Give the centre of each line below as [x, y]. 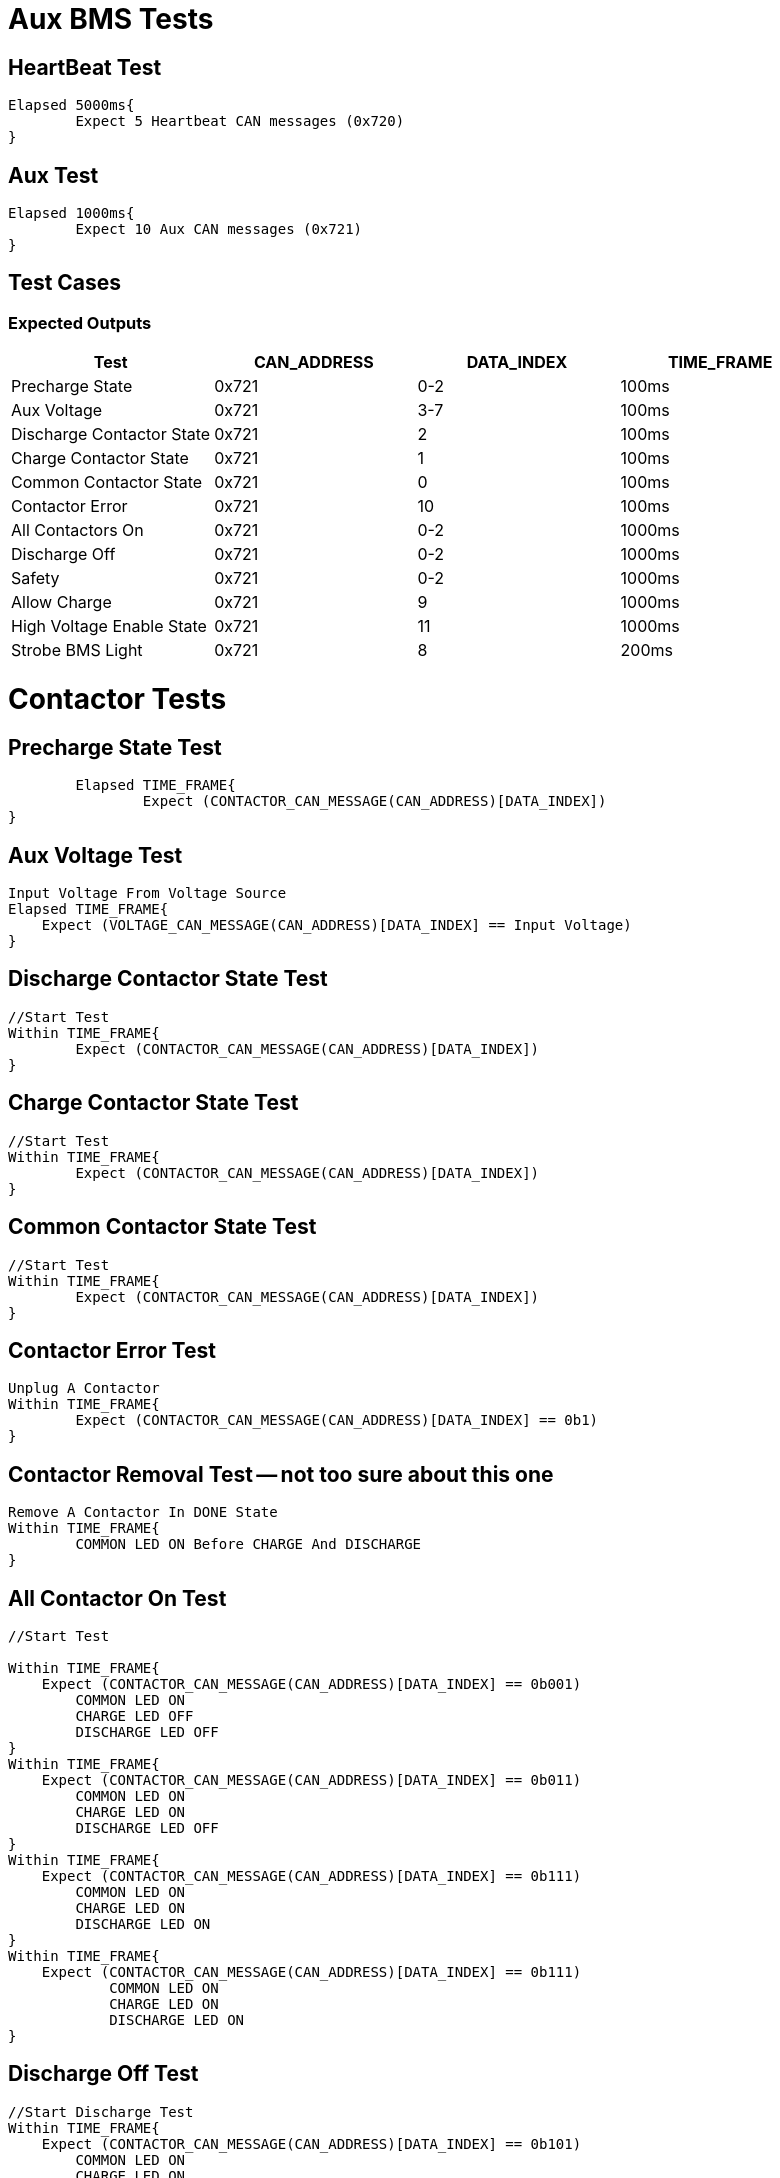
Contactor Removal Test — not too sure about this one [281, 1474]
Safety [35, 578]
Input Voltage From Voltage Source [147, 893]
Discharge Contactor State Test [168, 979]
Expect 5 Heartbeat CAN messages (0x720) [240, 121]
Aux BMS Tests [111, 19]
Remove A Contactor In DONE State [143, 1512]
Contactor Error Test [112, 1350]
